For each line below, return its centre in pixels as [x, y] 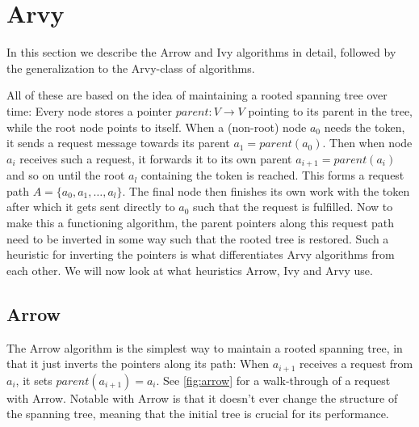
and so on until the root [66, 175]
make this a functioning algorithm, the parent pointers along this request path [201, 222]
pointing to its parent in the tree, [331, 110]
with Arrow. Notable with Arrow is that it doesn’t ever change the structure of [202, 397]
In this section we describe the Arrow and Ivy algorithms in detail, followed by [201, 52]
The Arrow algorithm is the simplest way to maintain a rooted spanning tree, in [205, 347]
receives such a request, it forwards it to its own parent [156, 158]
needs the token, [365, 127]
